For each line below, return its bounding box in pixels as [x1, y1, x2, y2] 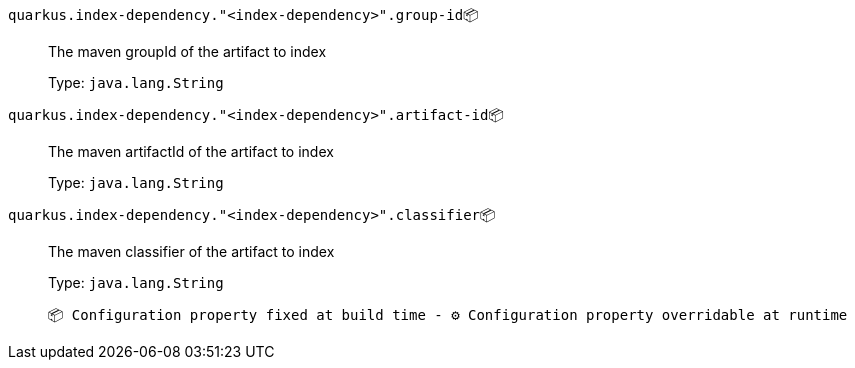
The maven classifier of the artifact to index [48, 243, 335, 260]
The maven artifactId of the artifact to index [48, 143, 334, 160]
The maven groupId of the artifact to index [48, 43, 327, 60]
